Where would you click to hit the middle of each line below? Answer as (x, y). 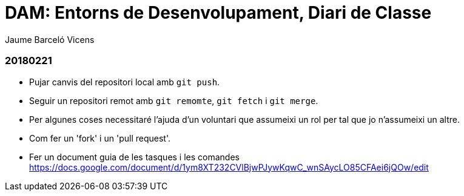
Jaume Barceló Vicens (50, 39)
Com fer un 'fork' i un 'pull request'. (100, 138)
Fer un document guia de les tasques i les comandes (134, 157)
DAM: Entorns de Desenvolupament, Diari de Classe (218, 13)
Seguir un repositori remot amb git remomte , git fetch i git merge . (174, 100)
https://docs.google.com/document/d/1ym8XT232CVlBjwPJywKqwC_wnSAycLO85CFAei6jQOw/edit (229, 167)
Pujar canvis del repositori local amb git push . (125, 82)
